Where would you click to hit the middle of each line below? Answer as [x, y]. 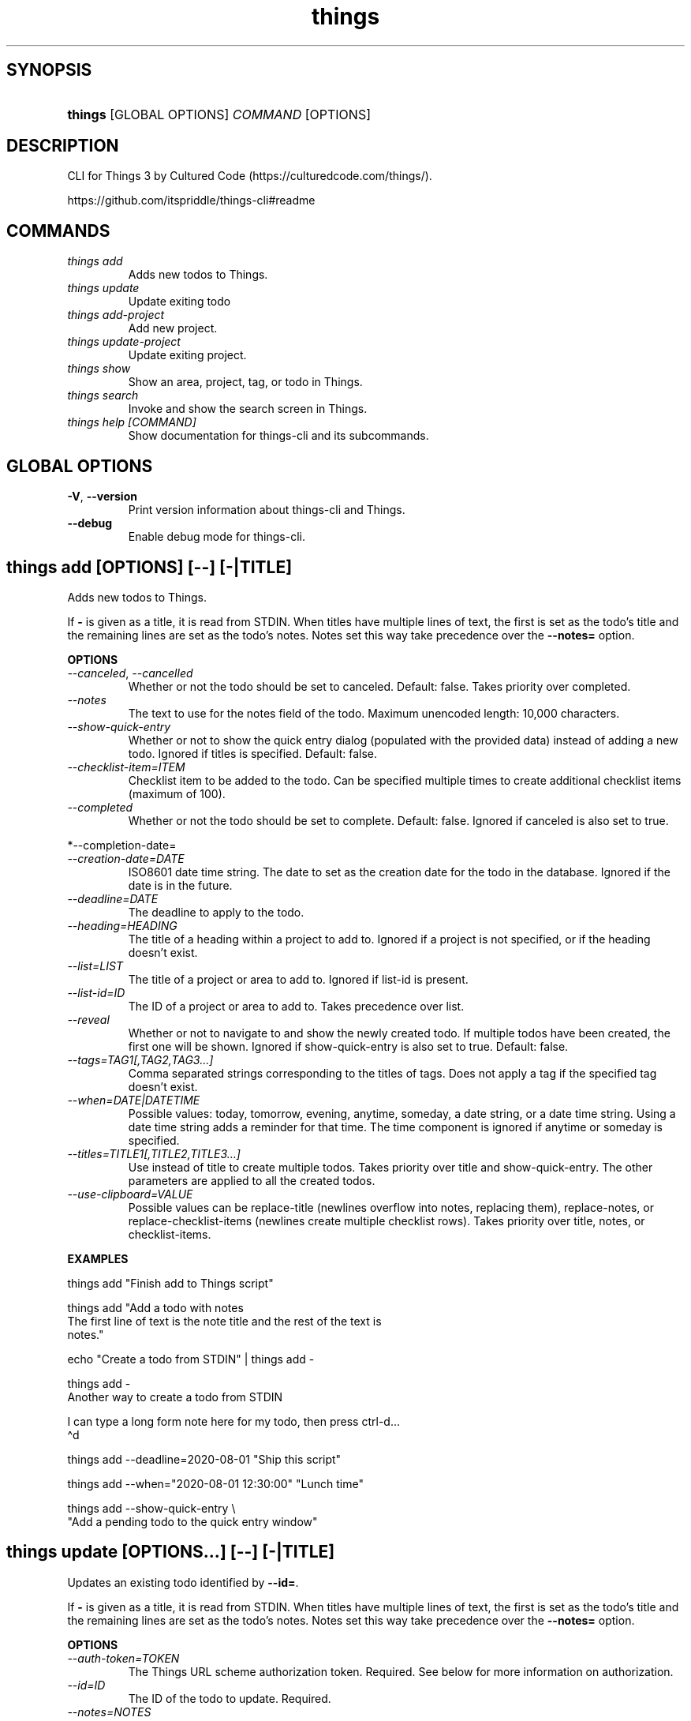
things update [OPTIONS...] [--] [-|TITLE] [171, 1552]
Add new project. [173, 328]
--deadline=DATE [113, 898]
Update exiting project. [187, 355]
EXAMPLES [98, 1258]
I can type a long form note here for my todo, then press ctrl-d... [234, 1421]
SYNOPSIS [49, 70]
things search [103, 396]
